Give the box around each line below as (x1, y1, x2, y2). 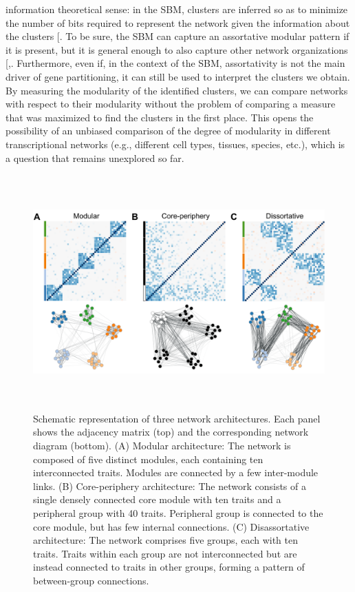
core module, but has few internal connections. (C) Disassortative (33, 519, 310, 533)
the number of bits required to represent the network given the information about (6, 15, 350, 30)
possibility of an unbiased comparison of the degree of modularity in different (6, 123, 331, 138)
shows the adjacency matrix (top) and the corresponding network (33, 425, 309, 439)
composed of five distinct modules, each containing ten (33, 451, 263, 466)
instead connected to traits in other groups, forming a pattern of (33, 560, 305, 574)
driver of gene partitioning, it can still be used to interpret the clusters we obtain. (6, 69, 350, 83)
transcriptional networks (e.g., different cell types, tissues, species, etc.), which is (6, 136, 345, 151)
